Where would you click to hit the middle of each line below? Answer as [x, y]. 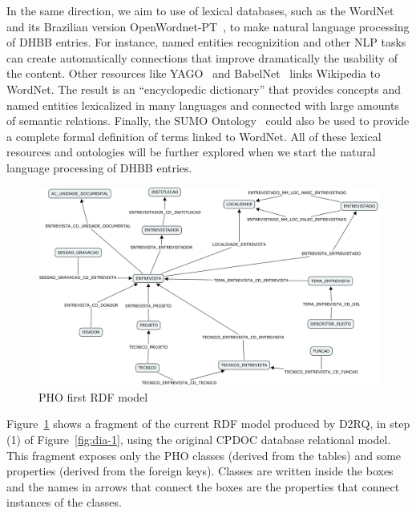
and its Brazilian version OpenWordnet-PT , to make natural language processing [208, 26]
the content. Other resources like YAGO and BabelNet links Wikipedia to [194, 73]
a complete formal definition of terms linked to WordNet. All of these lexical [194, 136]
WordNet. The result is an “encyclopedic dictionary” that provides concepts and [204, 89]
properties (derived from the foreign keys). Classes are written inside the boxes [200, 471]
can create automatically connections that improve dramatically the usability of [202, 57]
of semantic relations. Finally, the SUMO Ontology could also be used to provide [208, 121]
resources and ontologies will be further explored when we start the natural [191, 152]
